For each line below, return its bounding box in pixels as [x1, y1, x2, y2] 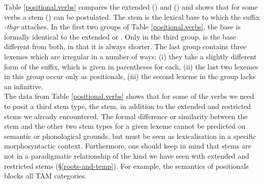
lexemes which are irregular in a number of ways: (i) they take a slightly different [4, 51, 257, 61]
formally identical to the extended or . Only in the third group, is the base [4, 31, 236, 42]
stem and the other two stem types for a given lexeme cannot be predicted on [4, 121, 246, 131]
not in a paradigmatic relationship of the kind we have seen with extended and [4, 150, 249, 161]
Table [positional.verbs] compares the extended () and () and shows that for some [4, 2, 258, 12]
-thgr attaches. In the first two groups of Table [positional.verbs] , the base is [4, 21, 241, 32]
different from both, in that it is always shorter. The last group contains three [4, 41, 247, 52]
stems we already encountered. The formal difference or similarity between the [4, 111, 248, 121]
